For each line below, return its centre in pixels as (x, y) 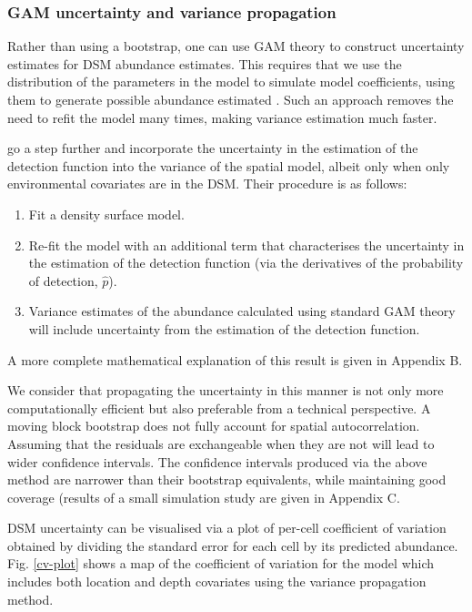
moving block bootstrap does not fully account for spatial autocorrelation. (214, 426)
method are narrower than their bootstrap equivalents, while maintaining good (227, 479)
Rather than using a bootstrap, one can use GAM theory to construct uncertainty (236, 46)
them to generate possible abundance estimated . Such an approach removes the (231, 99)
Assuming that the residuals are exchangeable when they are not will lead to (221, 443)
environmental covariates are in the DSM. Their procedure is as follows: (207, 184)
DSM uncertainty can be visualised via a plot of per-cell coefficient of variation (227, 528)
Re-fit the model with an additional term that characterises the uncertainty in (246, 245)
